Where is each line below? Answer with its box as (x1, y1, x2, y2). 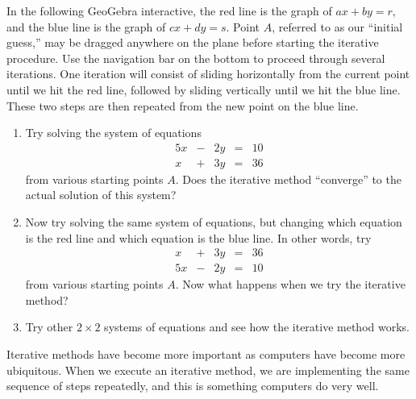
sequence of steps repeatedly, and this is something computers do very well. (6, 377, 379, 394)
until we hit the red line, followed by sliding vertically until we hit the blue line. (6, 81, 401, 98)
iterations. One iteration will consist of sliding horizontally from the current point (6, 65, 410, 82)
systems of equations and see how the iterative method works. (104, 318, 410, 335)
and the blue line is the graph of (6, 18, 166, 35)
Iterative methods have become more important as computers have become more (6, 346, 406, 363)
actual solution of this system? (25, 186, 177, 203)
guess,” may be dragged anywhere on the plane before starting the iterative (6, 34, 379, 51)
